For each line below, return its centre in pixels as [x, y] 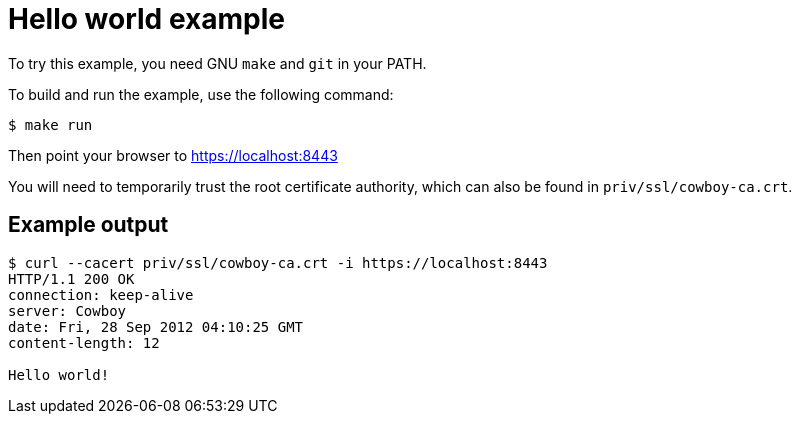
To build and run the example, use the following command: [201, 94]
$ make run [50, 124]
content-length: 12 [84, 342]
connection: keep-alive [101, 294]
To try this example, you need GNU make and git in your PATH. [217, 63]
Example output [88, 225]
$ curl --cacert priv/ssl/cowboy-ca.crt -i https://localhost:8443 [278, 262]
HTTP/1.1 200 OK [71, 278]
